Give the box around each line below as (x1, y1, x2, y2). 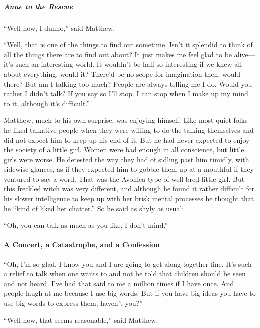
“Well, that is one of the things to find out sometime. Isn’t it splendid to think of (4, 39, 253, 50)
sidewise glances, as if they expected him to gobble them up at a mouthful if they (4, 164, 254, 174)
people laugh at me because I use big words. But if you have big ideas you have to (4, 288, 256, 298)
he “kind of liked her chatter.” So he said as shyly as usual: (4, 203, 184, 213)
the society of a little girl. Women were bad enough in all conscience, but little (4, 144, 244, 155)
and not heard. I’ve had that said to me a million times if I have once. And (4, 278, 234, 288)
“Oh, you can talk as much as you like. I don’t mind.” (4, 220, 168, 230)
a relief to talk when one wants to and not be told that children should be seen (4, 268, 246, 279)
